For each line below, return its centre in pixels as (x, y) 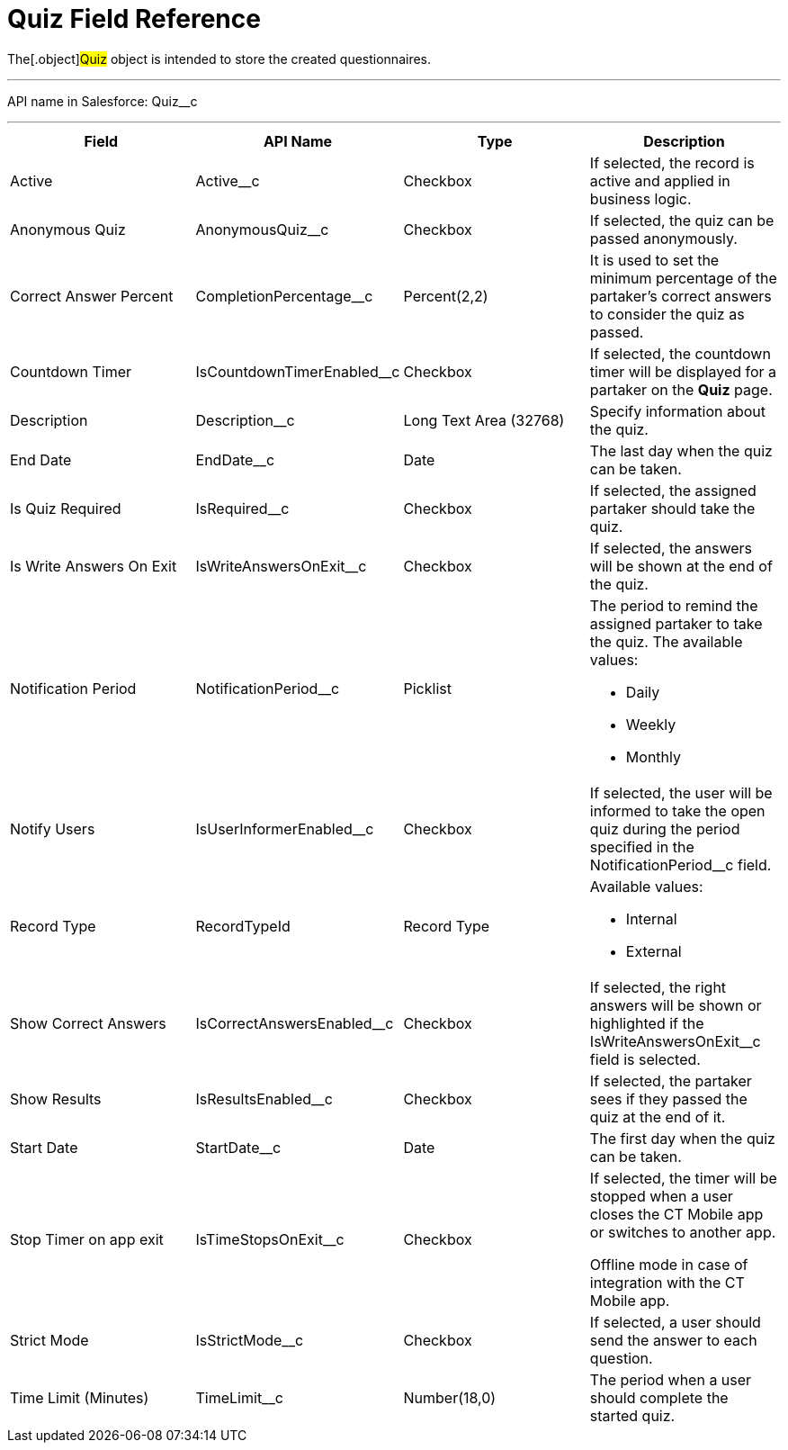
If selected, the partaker (671, 1081)
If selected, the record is (672, 162)
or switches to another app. (683, 1232)
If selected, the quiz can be (682, 220)
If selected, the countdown (680, 353)
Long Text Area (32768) (484, 420)
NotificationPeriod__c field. (681, 865)
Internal (651, 919)
